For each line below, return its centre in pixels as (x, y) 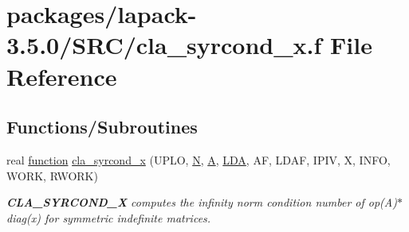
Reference (62, 76)
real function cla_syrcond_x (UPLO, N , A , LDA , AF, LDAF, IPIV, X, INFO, (199, 159)
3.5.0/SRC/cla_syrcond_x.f (164, 45)
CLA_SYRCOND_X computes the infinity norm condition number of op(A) (202, 202)
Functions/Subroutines (102, 127)
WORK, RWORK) (52, 175)
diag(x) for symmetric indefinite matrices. (109, 217)
